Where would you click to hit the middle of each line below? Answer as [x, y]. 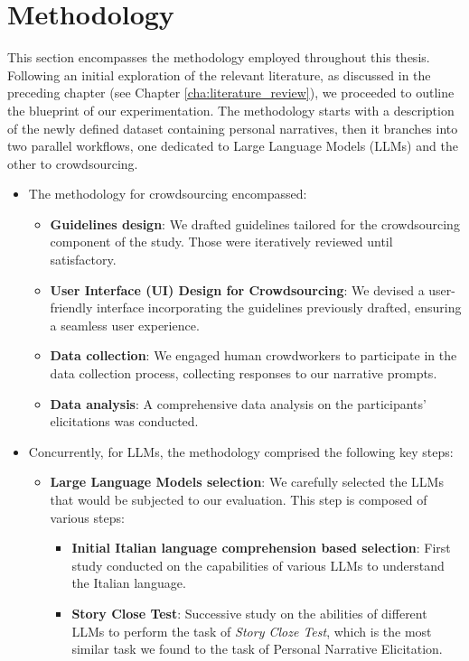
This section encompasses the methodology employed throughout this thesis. [219, 57]
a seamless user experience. [125, 325]
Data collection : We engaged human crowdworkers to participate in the [253, 355]
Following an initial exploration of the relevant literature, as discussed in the [219, 74]
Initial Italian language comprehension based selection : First [261, 548]
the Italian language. [129, 583]
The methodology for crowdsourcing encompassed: [168, 194]
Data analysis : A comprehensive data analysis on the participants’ [238, 403]
